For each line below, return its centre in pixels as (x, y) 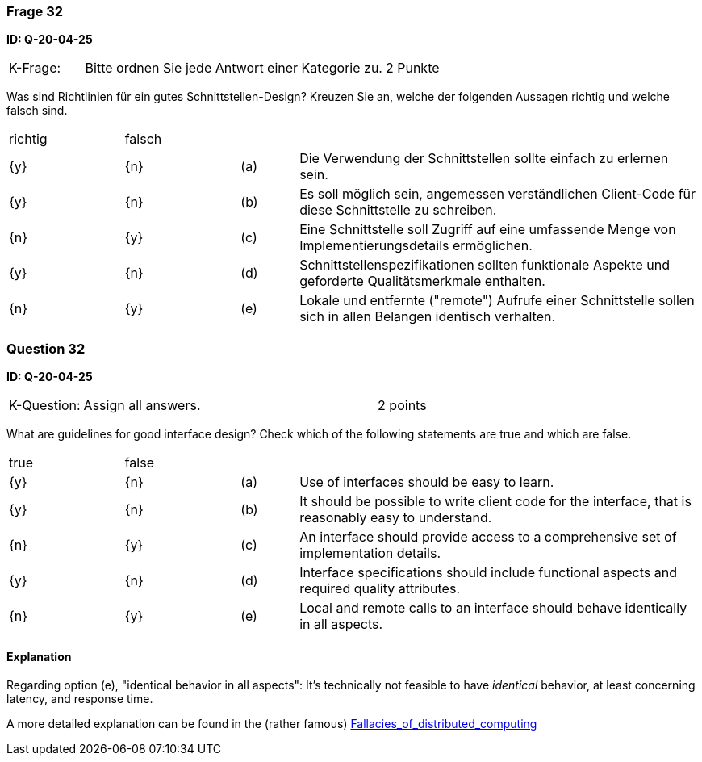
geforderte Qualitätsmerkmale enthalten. (422, 281)
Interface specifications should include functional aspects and (488, 573)
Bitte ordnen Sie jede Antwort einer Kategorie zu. (234, 68)
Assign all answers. (142, 406)
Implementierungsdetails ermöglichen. (416, 246)
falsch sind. (37, 111)
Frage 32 (35, 11)
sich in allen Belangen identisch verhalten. (428, 317)
